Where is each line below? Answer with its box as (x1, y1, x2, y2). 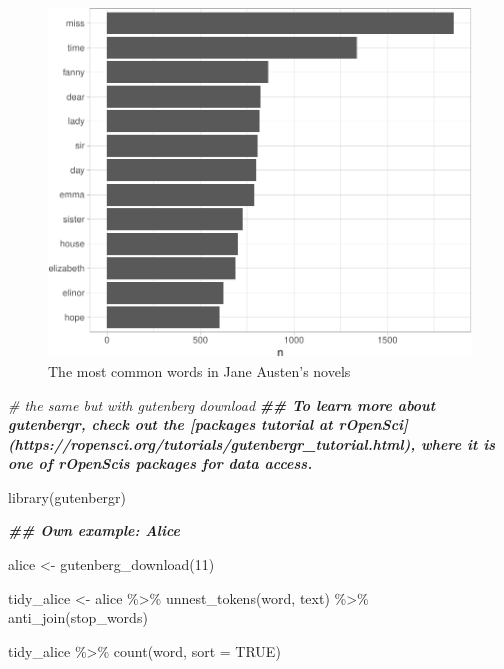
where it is (421, 433, 495, 454)
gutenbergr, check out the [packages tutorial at (8, 414, 333, 435)
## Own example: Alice (8, 520, 181, 541)
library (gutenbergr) (8, 486, 127, 507)
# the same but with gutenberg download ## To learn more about (8, 394, 436, 415)
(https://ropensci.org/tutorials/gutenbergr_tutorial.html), (8, 433, 416, 454)
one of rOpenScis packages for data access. (8, 453, 313, 474)
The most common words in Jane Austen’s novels (48, 360, 351, 381)
